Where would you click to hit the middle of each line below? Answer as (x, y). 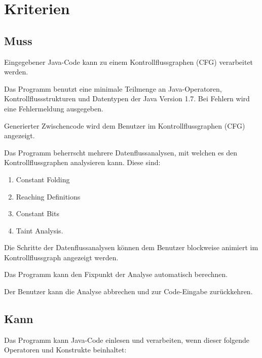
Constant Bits (38, 213)
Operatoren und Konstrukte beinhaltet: (65, 350)
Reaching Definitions (48, 196)
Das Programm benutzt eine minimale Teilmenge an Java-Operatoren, (113, 88)
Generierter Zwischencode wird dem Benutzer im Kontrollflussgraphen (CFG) (125, 125)
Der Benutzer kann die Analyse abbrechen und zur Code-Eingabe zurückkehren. (128, 291)
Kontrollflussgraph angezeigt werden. (61, 257)
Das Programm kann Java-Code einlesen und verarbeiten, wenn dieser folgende (127, 340)
